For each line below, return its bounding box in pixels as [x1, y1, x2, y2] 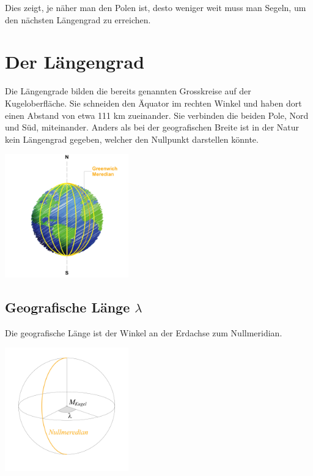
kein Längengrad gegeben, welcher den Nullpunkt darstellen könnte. [5, 132, 259, 145]
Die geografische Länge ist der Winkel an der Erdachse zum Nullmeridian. [5, 326, 282, 339]
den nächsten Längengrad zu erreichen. [5, 13, 151, 26]
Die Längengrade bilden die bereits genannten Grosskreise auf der [5, 85, 251, 97]
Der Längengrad [5, 49, 145, 74]
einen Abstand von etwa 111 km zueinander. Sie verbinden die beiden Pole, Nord [5, 108, 309, 121]
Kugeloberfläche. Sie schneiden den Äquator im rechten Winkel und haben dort [5, 96, 302, 109]
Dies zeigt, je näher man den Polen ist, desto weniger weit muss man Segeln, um [5, 1, 306, 13]
